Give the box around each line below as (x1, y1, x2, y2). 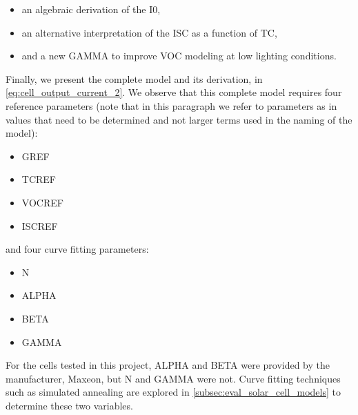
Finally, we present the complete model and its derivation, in (6, 71, 263, 86)
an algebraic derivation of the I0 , (21, 2, 161, 16)
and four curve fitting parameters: (6, 242, 149, 256)
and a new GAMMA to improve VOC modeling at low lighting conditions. (21, 48, 337, 63)
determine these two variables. (6, 398, 133, 412)
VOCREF (21, 195, 63, 209)
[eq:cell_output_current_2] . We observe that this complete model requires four (6, 85, 342, 99)
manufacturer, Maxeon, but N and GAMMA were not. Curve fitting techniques (6, 371, 341, 385)
